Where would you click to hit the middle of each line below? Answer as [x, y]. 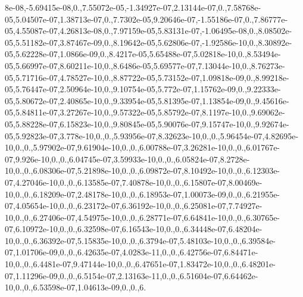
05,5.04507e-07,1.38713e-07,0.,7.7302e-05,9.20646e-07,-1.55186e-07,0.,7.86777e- [146, 19]
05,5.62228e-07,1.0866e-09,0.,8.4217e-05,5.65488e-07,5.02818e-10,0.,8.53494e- [143, 54]
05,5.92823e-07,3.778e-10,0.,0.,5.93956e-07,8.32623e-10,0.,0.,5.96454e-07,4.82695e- [152, 135]
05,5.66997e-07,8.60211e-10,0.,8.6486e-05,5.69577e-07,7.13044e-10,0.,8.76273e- [145, 65]
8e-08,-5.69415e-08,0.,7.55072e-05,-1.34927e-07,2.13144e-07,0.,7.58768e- [133, 7]
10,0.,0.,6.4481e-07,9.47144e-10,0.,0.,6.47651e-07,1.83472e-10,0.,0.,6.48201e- [140, 264]
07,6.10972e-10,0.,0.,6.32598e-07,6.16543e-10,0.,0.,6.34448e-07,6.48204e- [134, 229]
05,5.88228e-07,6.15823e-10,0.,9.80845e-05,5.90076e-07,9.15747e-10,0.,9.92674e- [147, 124]
